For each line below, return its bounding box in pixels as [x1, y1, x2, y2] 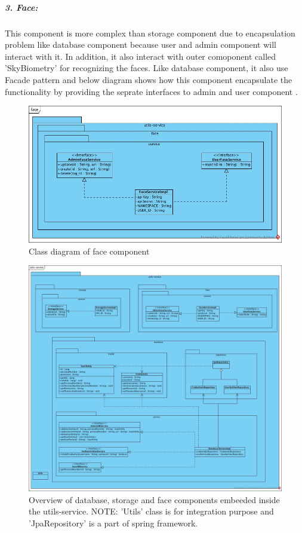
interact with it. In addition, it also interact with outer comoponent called [5, 50, 276, 62]
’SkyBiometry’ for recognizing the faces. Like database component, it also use [5, 62, 288, 74]
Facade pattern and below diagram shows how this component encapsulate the [5, 73, 292, 85]
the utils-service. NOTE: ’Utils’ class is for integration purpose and [29, 505, 274, 517]
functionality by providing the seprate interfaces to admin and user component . [5, 85, 298, 97]
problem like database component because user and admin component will [5, 38, 276, 51]
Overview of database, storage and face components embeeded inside [29, 493, 280, 506]
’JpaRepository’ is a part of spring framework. [29, 516, 198, 529]
